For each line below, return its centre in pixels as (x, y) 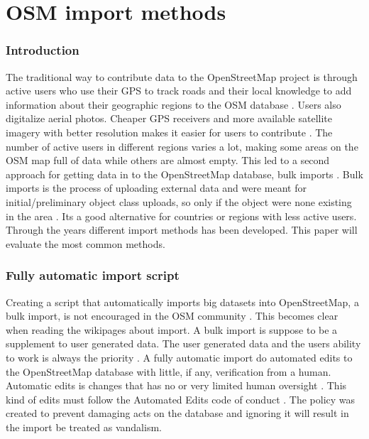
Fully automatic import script (93, 275)
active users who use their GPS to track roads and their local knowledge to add (179, 91)
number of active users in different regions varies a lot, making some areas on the (182, 146)
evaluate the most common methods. (86, 243)
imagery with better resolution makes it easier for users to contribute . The (169, 132)
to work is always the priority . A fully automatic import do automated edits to (179, 357)
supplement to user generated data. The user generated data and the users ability (183, 343)
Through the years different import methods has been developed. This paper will (182, 230)
